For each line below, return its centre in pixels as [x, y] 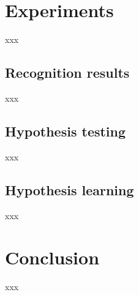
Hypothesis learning [69, 189]
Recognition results [67, 73]
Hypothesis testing [66, 131]
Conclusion [52, 257]
